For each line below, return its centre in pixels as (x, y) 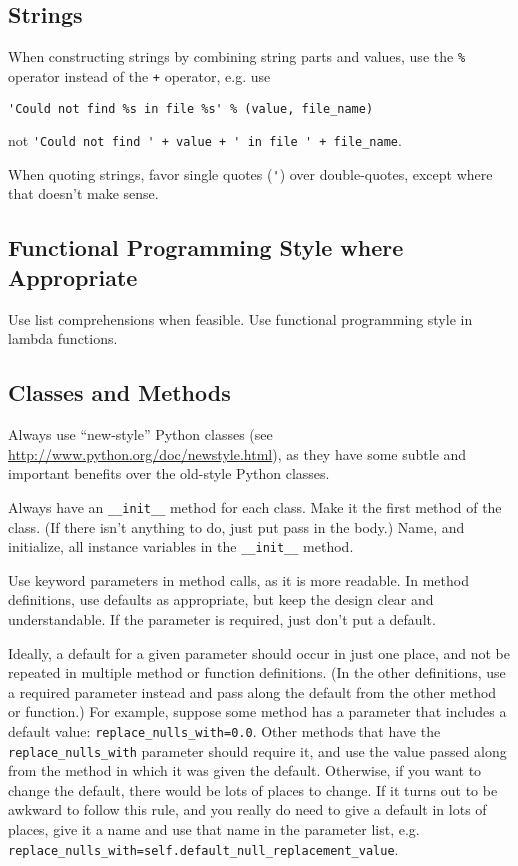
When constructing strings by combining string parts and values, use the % (237, 56)
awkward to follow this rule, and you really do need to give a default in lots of (247, 809)
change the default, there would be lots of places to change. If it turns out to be (253, 789)
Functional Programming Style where (206, 247)
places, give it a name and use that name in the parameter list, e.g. (214, 829)
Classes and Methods (119, 392)
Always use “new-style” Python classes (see (140, 434)
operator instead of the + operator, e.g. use (139, 75)
